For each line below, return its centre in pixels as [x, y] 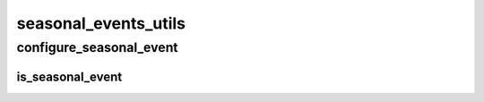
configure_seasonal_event [97, 47]
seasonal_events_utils [101, 23]
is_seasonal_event [69, 76]
